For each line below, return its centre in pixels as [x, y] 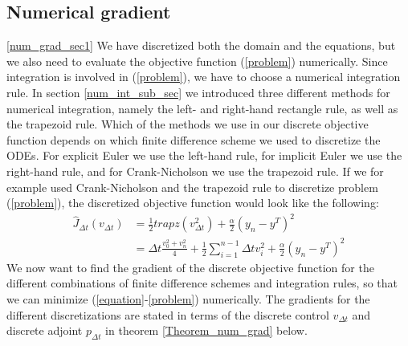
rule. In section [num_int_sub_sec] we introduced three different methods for [198, 92]
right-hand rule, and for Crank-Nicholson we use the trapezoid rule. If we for [195, 171]
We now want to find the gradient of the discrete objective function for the [190, 267]
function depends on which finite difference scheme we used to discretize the [194, 139]
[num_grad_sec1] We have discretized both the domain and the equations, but [201, 45]
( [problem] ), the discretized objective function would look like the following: [193, 203]
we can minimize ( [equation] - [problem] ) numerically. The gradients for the [188, 298]
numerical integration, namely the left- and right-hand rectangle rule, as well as [202, 108]
